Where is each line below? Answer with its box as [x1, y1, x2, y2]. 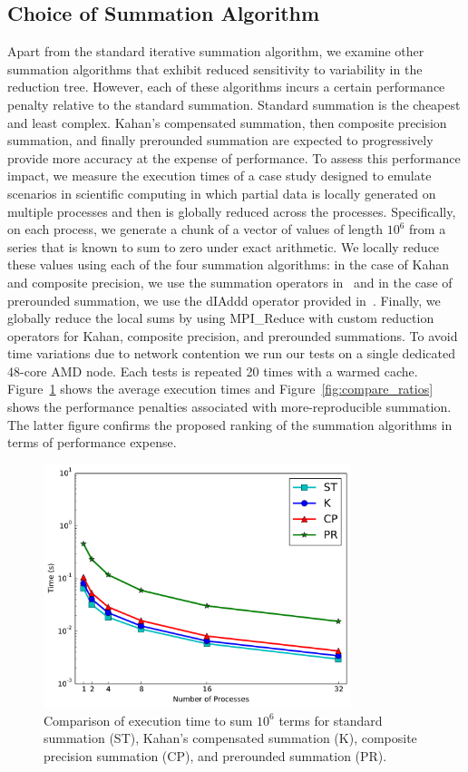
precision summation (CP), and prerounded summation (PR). [44, 746, 387, 765]
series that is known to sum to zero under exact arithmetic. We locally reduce [7, 237, 440, 256]
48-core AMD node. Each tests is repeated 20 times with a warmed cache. [7, 361, 418, 380]
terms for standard [278, 710, 383, 729]
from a [409, 220, 446, 239]
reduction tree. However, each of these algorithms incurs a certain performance [7, 77, 445, 96]
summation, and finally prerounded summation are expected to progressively [7, 131, 434, 150]
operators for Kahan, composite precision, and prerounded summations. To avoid [7, 326, 458, 345]
